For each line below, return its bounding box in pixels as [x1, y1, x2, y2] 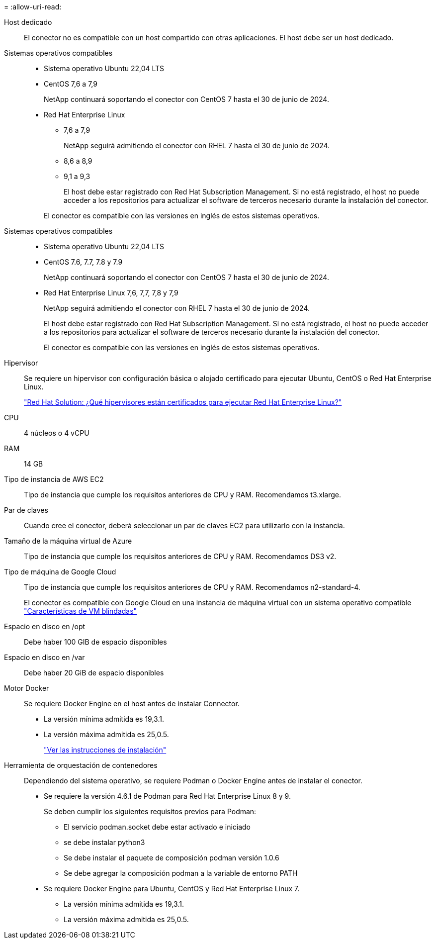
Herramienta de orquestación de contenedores [4, 761, 158, 769]
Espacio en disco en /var [4, 653, 85, 661]
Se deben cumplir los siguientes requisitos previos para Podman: [44, 807, 257, 816]
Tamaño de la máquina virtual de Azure [4, 537, 132, 545]
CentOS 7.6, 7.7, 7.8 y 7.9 [44, 258, 123, 266]
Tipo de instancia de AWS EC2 [4, 475, 104, 483]
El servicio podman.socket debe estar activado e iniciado [64, 823, 251, 831]
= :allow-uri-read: [4, 2, 62, 11]
